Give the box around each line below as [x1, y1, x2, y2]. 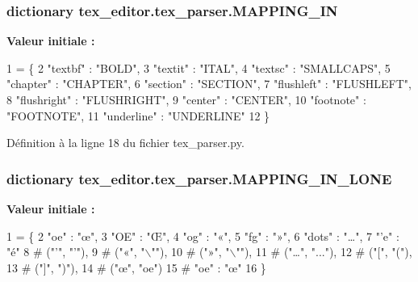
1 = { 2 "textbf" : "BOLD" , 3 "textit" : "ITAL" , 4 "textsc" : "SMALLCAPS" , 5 [6, 59, 391, 76]
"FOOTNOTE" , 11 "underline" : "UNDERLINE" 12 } [6, 107, 270, 124]
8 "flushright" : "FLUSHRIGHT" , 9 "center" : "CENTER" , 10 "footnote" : [6, 91, 366, 107]
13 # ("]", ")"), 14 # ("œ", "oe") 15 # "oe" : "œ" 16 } [6, 259, 266, 276]
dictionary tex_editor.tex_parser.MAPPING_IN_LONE [6, 168, 392, 188]
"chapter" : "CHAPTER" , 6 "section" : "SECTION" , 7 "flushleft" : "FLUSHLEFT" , [6, 75, 412, 92]
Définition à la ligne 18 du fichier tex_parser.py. [6, 134, 245, 151]
